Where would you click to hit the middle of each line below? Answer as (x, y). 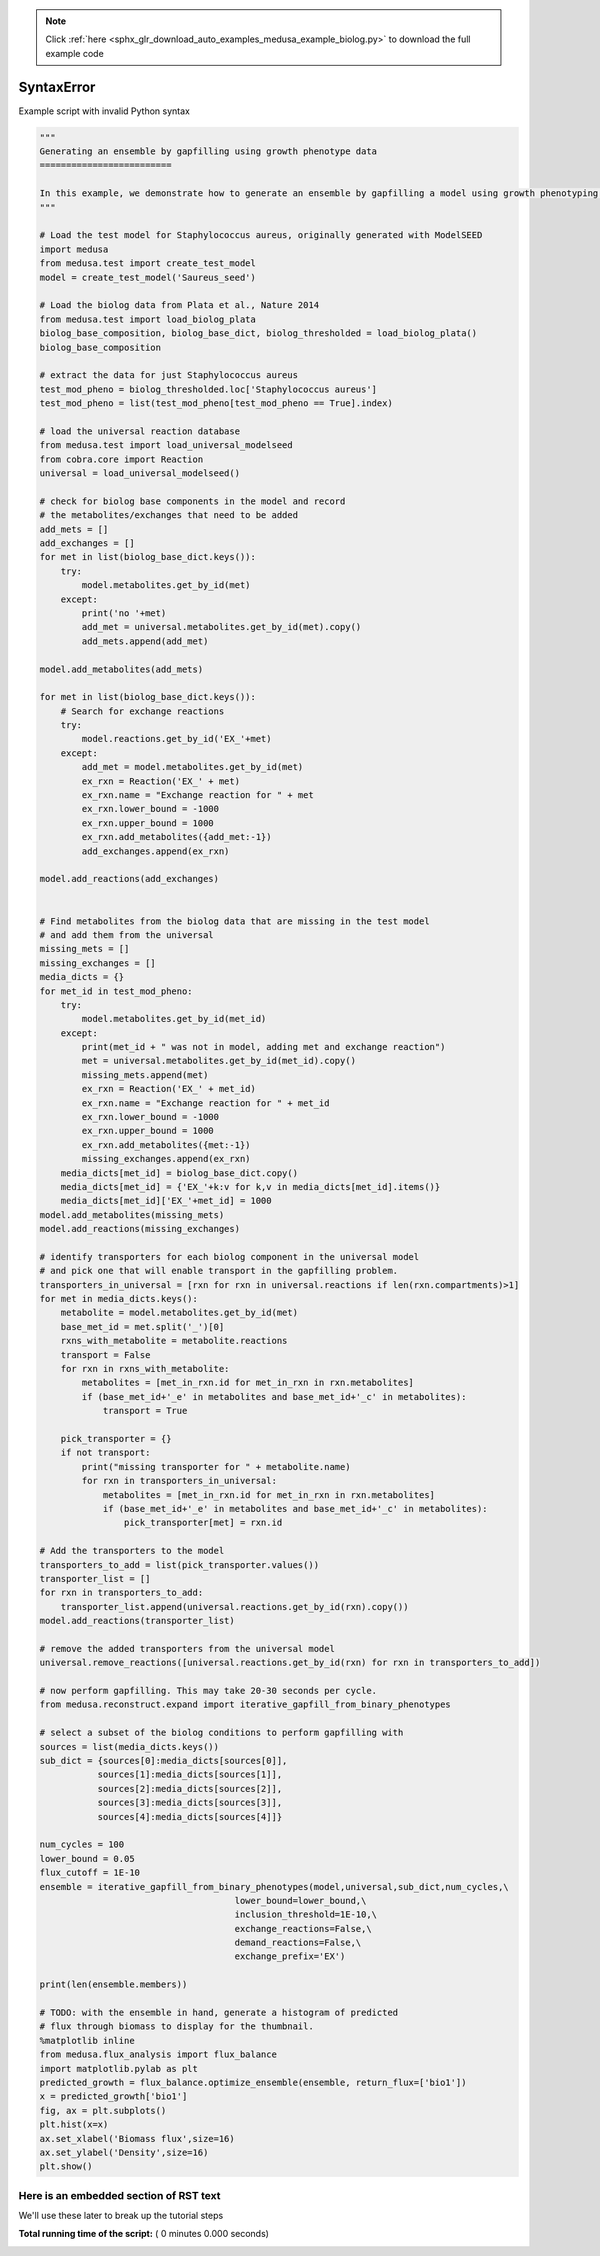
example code (74, 53)
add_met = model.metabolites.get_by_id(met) (192, 767)
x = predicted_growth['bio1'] (113, 2096)
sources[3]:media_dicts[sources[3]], (190, 1803)
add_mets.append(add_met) (145, 641)
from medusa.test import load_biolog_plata (148, 319)
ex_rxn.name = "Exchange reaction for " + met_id (205, 1103)
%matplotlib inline (87, 2040)
